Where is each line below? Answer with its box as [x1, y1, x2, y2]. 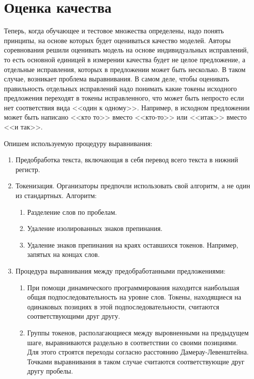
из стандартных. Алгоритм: [15, 190, 97, 201]
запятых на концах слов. [27, 249, 100, 259]
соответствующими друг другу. [27, 311, 120, 321]
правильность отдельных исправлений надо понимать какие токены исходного [4, 83, 237, 93]
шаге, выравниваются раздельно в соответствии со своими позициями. [27, 337, 238, 347]
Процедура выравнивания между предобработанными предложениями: [15, 266, 226, 276]
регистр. [15, 164, 40, 174]
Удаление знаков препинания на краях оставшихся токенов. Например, [27, 239, 238, 250]
